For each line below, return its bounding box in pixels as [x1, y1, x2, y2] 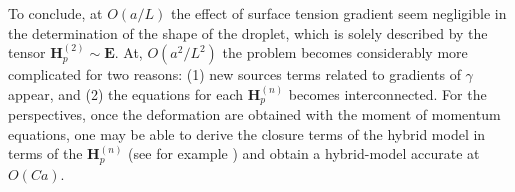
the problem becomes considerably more [222, 42, 468, 63]
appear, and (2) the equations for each [8, 83, 244, 104]
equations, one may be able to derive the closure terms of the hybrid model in [8, 123, 486, 144]
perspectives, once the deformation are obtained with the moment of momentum [8, 104, 501, 125]
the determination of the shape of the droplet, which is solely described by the [8, 22, 488, 43]
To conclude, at [8, 3, 103, 23]
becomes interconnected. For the [288, 83, 487, 104]
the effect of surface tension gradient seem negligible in [170, 3, 507, 23]
